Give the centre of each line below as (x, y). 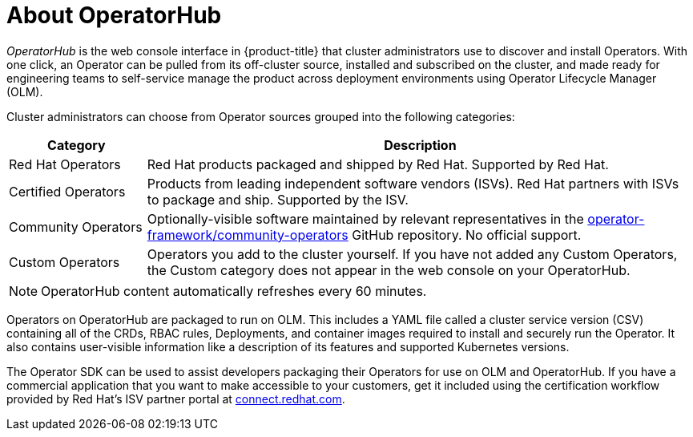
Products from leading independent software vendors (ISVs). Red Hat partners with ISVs (413, 183)
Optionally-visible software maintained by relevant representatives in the (365, 218)
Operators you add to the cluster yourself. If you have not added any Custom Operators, (412, 254)
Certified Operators (67, 191)
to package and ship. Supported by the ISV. (278, 199)
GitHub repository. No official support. (467, 235)
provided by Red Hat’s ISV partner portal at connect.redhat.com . (176, 399)
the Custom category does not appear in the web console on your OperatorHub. (389, 270)
